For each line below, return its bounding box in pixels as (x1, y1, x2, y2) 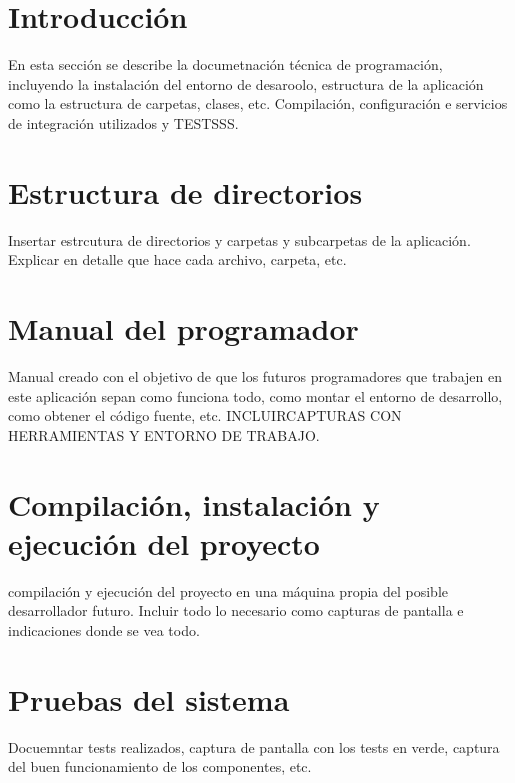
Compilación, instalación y (8, 483, 380, 524)
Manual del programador (8, 308, 359, 348)
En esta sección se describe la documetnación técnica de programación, (8, 54, 443, 75)
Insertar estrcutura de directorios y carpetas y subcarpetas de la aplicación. (8, 229, 471, 250)
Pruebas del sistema (8, 678, 290, 719)
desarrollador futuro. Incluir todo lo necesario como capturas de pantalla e (8, 600, 464, 621)
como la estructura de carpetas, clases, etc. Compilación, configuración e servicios (8, 93, 508, 114)
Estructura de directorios (8, 171, 363, 212)
